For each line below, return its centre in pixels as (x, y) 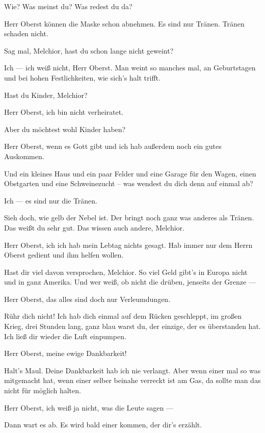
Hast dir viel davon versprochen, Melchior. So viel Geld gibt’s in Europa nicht (126, 272)
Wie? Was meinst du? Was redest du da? (68, 6)
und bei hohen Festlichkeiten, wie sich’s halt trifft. (82, 77)
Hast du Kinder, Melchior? (46, 95)
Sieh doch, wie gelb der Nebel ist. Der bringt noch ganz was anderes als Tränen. (129, 218)
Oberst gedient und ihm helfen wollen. (64, 255)
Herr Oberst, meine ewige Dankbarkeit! (65, 353)
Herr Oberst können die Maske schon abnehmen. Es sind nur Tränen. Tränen (124, 23)
